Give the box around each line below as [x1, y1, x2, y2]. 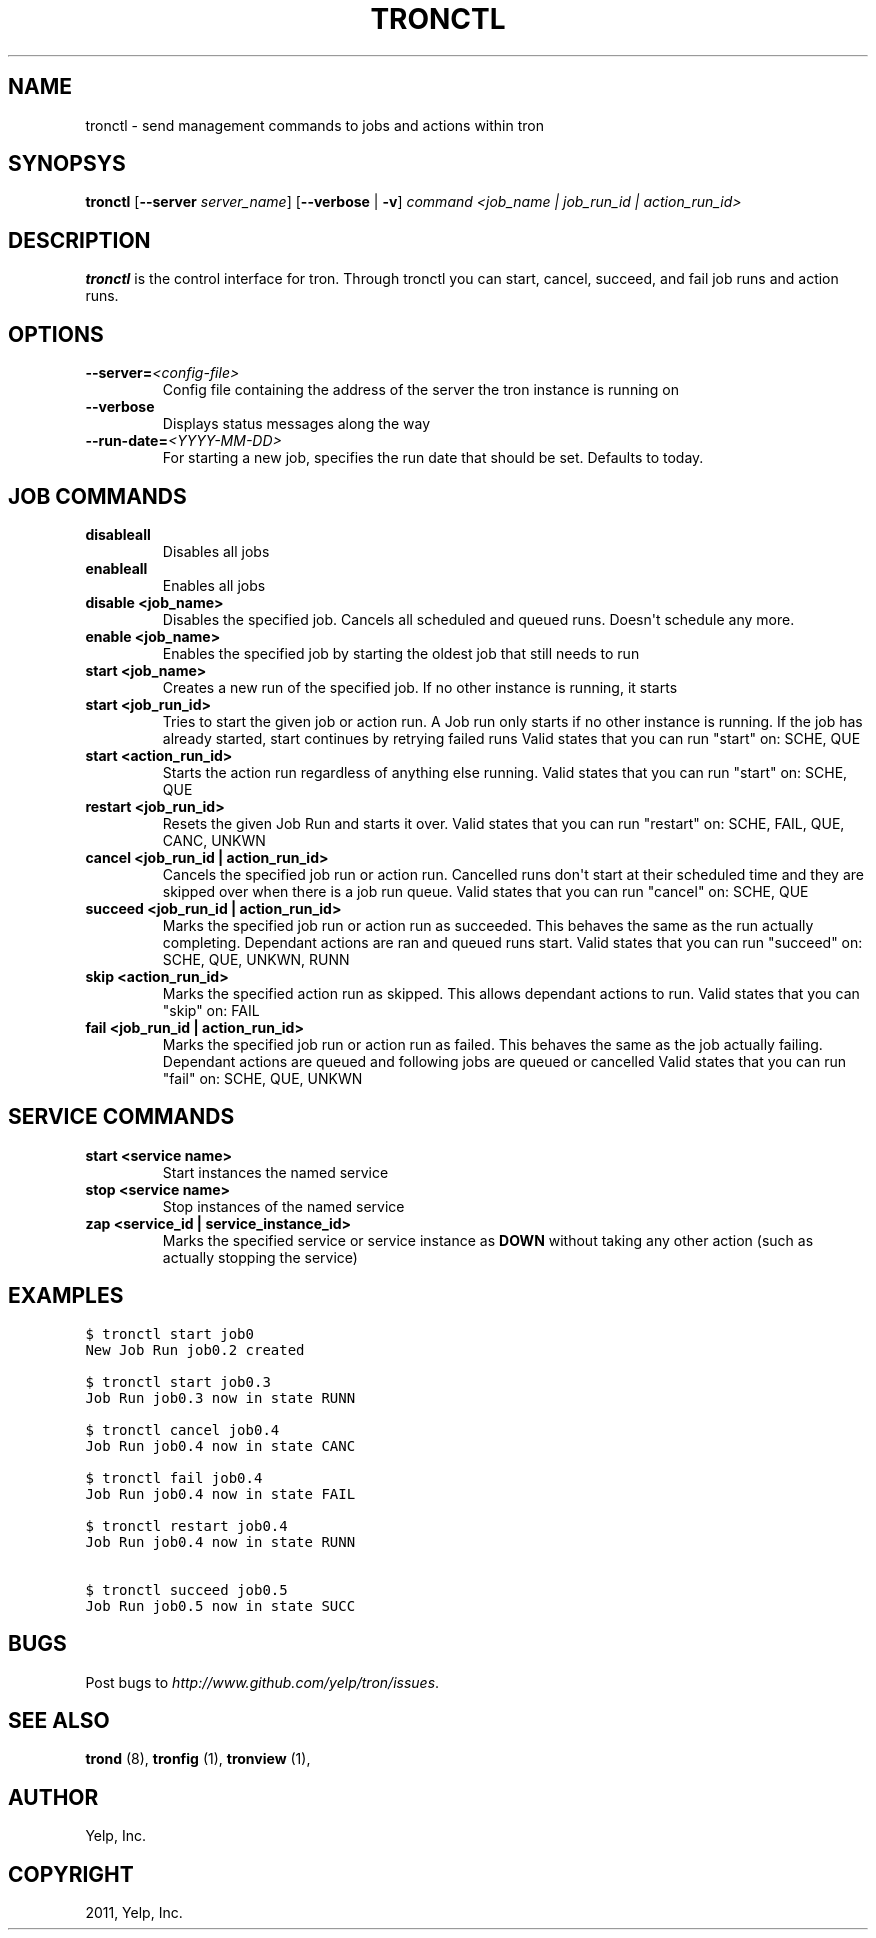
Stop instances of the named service [162, 1197, 405, 1215]
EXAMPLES [8, 1283, 124, 1309]
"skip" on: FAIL [162, 1001, 260, 1019]
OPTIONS [8, 321, 104, 347]
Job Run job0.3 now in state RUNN [85, 1389, 356, 1406]
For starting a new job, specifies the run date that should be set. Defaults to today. [162, 449, 704, 467]
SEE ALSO [8, 1707, 110, 1733]
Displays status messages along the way [162, 415, 431, 433]
